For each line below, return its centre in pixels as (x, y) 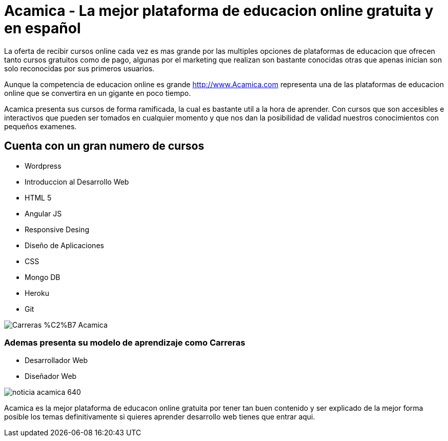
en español (43, 28)
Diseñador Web (51, 376)
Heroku (37, 293)
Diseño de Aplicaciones (64, 245)
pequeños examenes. (40, 126)
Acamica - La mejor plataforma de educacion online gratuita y (219, 11)
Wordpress (43, 166)
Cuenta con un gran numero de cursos (104, 146)
